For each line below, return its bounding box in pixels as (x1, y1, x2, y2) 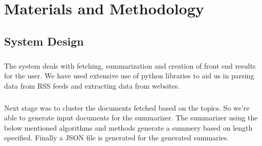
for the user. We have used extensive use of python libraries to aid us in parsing (4, 70, 254, 81)
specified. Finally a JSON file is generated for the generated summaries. (4, 132, 229, 143)
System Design (4, 33, 84, 49)
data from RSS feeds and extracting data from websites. (4, 80, 180, 91)
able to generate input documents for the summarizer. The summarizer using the (4, 112, 258, 123)
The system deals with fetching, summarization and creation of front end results (4, 60, 256, 71)
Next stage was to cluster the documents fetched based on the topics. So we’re (4, 102, 250, 113)
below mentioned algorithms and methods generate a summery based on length (4, 122, 253, 133)
